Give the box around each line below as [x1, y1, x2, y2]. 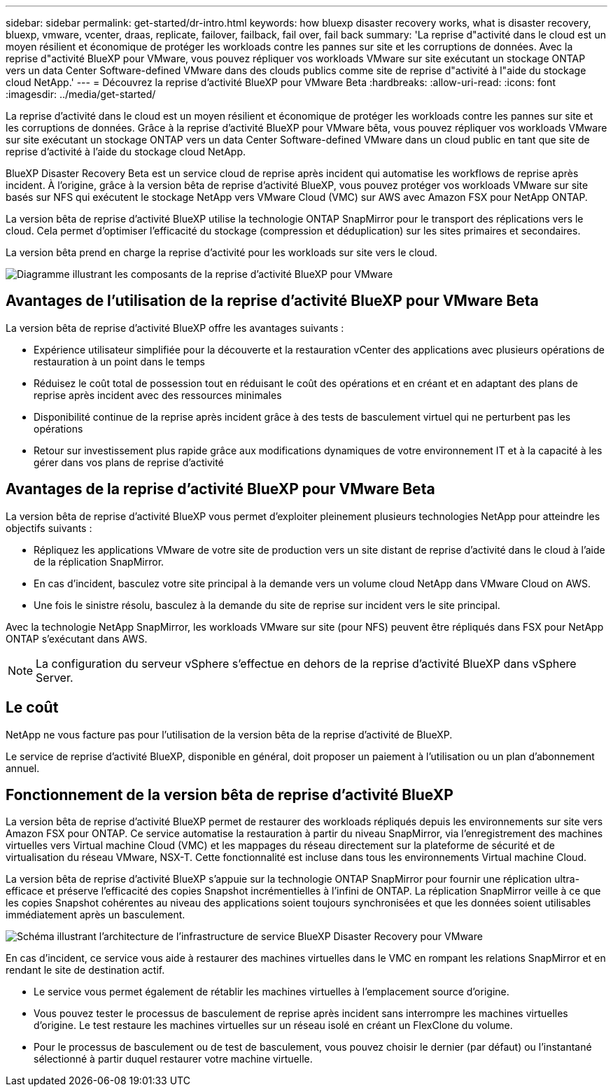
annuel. [6, 762, 40, 774]
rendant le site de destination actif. [6, 964, 165, 976]
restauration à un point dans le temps [34, 355, 205, 367]
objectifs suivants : [6, 521, 92, 534]
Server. [36, 670, 73, 685]
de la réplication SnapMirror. [34, 555, 164, 568]
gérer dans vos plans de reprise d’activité [34, 456, 224, 468]
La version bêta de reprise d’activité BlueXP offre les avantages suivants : [6, 321, 344, 334]
